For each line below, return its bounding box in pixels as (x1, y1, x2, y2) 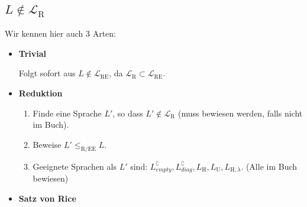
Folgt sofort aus (18, 67, 76, 79)
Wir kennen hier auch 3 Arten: (5, 27, 116, 40)
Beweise (33, 138, 62, 150)
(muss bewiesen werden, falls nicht (177, 106, 303, 119)
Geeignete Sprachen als (33, 160, 117, 172)
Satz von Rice (18, 192, 76, 204)
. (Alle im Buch (241, 160, 298, 172)
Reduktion (18, 86, 63, 99)
